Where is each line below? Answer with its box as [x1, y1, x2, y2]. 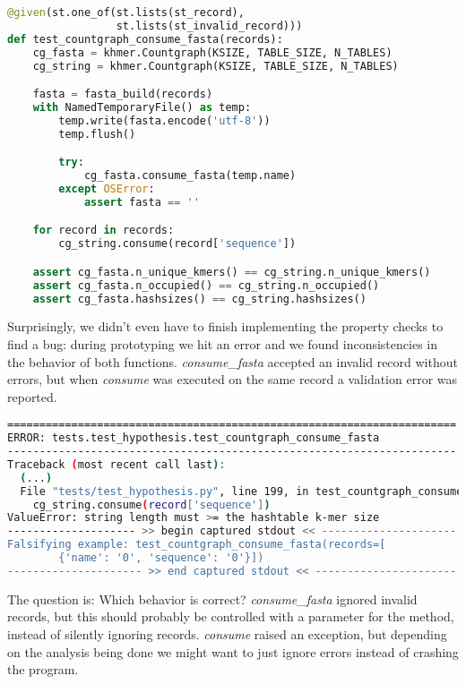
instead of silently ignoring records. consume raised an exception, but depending [7, 625, 447, 644]
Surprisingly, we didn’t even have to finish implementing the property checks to [7, 317, 444, 336]
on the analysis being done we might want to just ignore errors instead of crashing [7, 642, 459, 661]
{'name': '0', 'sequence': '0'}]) [58, 551, 264, 565]
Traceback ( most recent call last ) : [7, 457, 226, 471]
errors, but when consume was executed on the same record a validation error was [7, 370, 458, 389]
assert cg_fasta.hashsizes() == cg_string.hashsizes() [32, 292, 367, 305]
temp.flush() [58, 127, 136, 141]
